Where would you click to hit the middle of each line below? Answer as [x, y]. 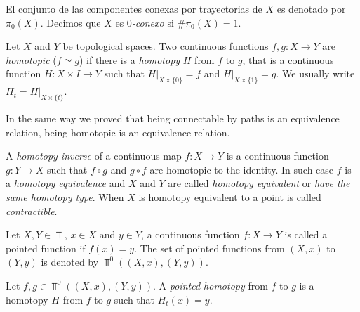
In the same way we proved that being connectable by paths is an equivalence [173, 118]
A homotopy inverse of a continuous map [94, 156]
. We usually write [315, 73]
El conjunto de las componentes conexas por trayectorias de [134, 8]
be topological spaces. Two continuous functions [166, 46]
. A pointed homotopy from [211, 285]
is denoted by [70, 262]
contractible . [32, 210]
